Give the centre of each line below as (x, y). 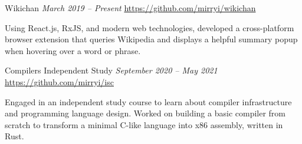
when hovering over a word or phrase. (73, 50)
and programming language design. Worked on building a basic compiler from (145, 113)
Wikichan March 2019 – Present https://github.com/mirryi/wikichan (130, 8)
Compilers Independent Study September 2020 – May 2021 (111, 70)
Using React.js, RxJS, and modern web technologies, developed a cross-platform (150, 27)
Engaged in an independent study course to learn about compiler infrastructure (148, 101)
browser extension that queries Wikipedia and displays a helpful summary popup (151, 39)
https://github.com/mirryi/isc (59, 81)
